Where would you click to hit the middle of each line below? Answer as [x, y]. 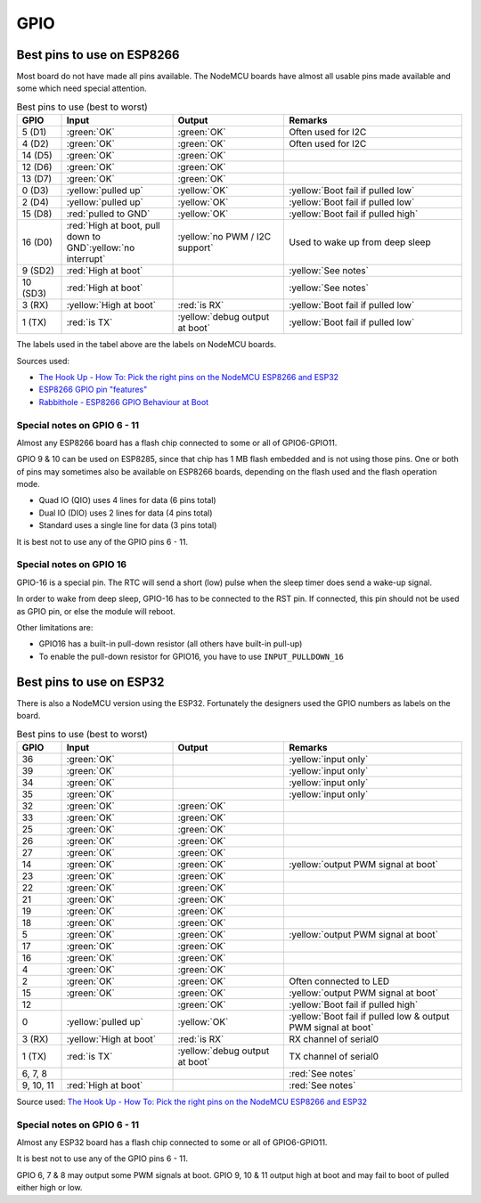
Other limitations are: [55, 627]
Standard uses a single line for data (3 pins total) [128, 525]
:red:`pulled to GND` [108, 214]
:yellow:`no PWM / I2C [224, 237]
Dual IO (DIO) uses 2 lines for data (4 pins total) [126, 513]
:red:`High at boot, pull [113, 225]
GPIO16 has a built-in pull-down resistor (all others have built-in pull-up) [171, 644]
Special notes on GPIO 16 [72, 565]
